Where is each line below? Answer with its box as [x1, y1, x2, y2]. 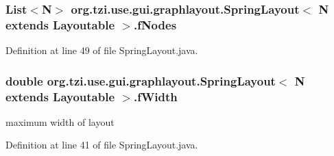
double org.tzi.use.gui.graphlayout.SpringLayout [5, 72, 276, 89]
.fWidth [133, 88, 178, 105]
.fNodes [133, 16, 177, 33]
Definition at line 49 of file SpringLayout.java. [5, 43, 198, 57]
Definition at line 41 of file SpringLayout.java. [5, 138, 198, 152]
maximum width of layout [5, 114, 115, 129]
